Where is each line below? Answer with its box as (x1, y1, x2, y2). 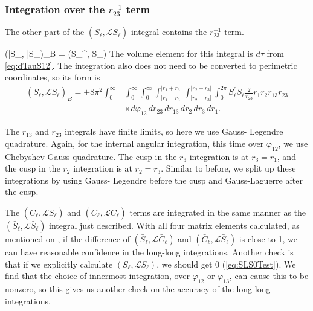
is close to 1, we (239, 232, 298, 245)
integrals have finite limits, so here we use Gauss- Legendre (65, 125, 283, 138)
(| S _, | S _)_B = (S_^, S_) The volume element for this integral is (5, 47, 253, 60)
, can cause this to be (229, 269, 309, 282)
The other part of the (5, 25, 85, 38)
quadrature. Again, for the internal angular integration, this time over (5, 136, 264, 149)
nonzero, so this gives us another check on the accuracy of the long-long (5, 282, 271, 295)
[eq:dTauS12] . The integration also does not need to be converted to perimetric (5, 59, 297, 71)
